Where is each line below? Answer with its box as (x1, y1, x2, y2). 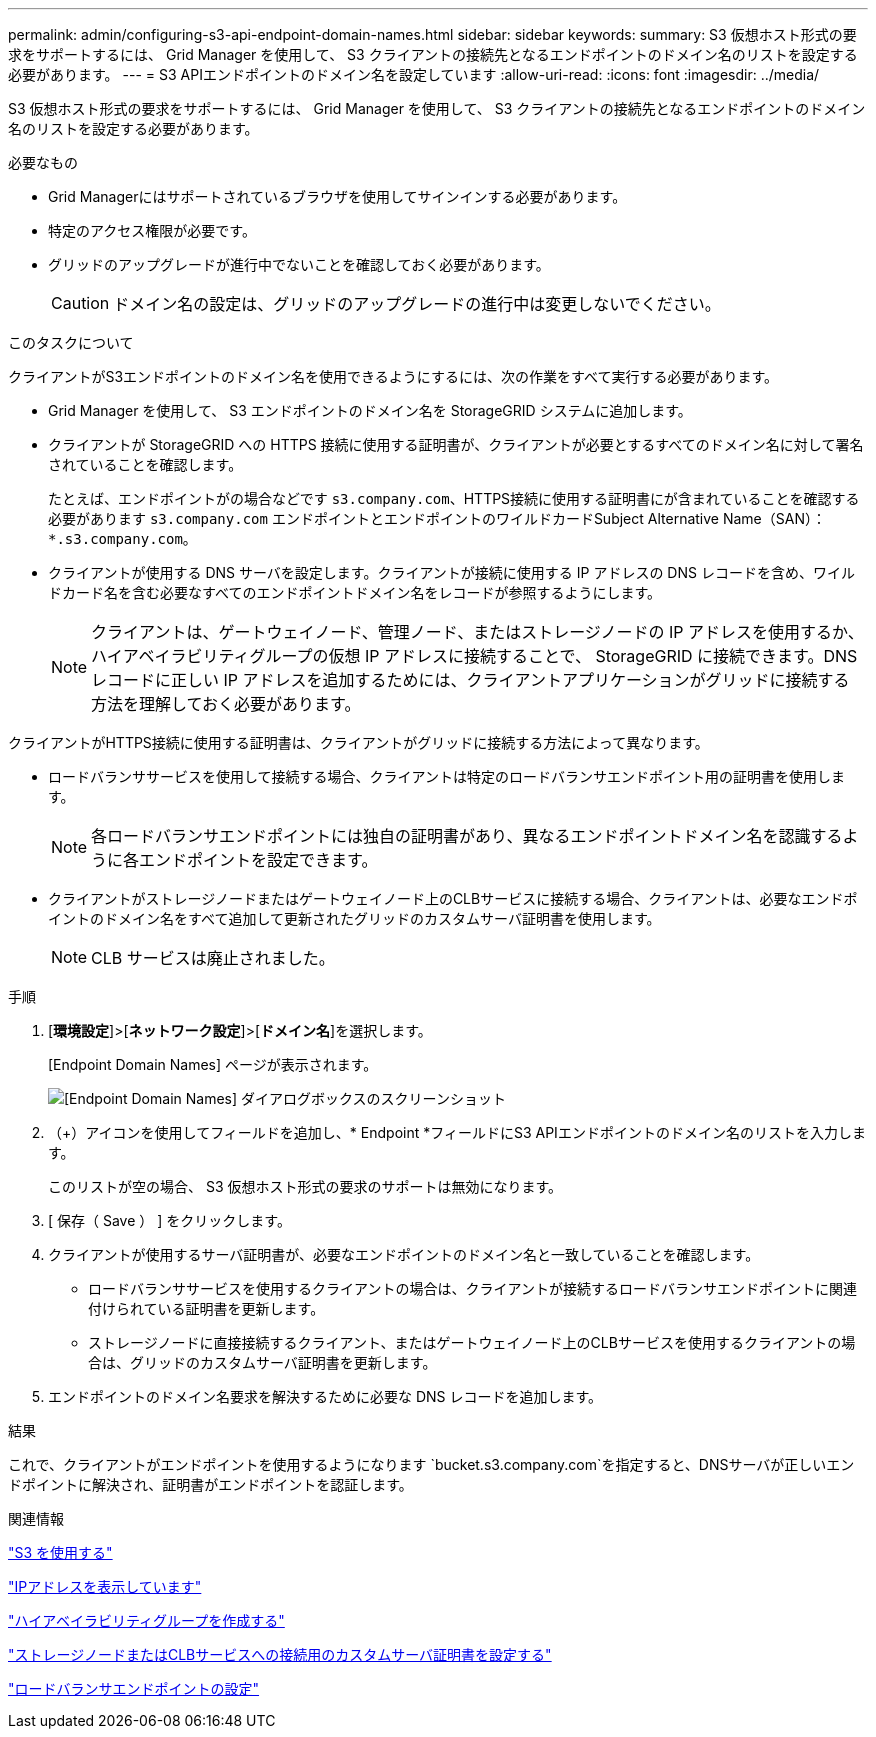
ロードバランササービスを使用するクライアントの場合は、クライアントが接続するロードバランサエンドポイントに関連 (88, 1280, 857, 1297)
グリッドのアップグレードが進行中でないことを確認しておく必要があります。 (48, 256, 550, 273)
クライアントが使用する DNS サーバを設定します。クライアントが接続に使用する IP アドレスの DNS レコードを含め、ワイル (48, 564, 855, 581)
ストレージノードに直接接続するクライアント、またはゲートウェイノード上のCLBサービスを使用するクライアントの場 (88, 1334, 856, 1351)
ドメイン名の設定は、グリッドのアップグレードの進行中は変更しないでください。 (113, 294, 721, 314)
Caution (51, 293, 110, 313)
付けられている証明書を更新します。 (88, 1300, 325, 1317)
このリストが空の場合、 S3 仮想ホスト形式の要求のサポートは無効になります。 (48, 1178, 563, 1195)
